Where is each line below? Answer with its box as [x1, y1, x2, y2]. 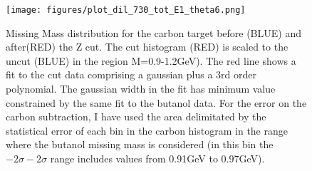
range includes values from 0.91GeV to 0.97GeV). [50, 151, 265, 165]
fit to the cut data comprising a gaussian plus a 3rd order [6, 67, 257, 82]
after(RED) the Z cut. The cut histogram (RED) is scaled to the [6, 39, 288, 54]
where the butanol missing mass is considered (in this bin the [6, 137, 274, 152]
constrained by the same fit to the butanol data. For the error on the [6, 95, 307, 110]
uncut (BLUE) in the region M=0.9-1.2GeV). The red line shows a [6, 53, 296, 68]
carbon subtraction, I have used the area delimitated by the [6, 109, 266, 124]
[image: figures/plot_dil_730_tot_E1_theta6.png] [6, 5, 246, 15]
